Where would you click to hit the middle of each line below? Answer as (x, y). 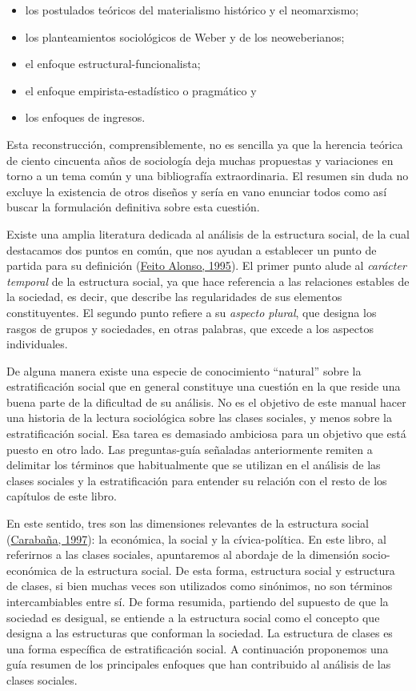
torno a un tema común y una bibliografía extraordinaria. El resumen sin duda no (208, 176)
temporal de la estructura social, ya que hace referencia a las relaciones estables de (208, 281)
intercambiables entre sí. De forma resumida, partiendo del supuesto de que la (198, 601)
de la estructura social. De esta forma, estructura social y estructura (228, 570)
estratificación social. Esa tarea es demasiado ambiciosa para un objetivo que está (206, 434)
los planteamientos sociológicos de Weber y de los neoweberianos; (185, 36)
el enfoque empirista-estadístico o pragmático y (141, 90)
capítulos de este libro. (62, 496)
